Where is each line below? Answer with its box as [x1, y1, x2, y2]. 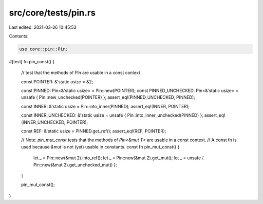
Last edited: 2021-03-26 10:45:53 [9, 24, 76, 30]
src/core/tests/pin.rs [9, 7, 96, 18]
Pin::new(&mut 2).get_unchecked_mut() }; [33, 162, 117, 167]
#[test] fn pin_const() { [9, 58, 55, 64]
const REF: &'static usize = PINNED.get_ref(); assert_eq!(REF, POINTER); [21, 128, 167, 134]
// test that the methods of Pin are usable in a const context [21, 70, 141, 75]
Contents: [9, 33, 29, 39]
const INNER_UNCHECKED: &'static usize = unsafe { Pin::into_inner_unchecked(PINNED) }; [21, 112, 204, 118]
